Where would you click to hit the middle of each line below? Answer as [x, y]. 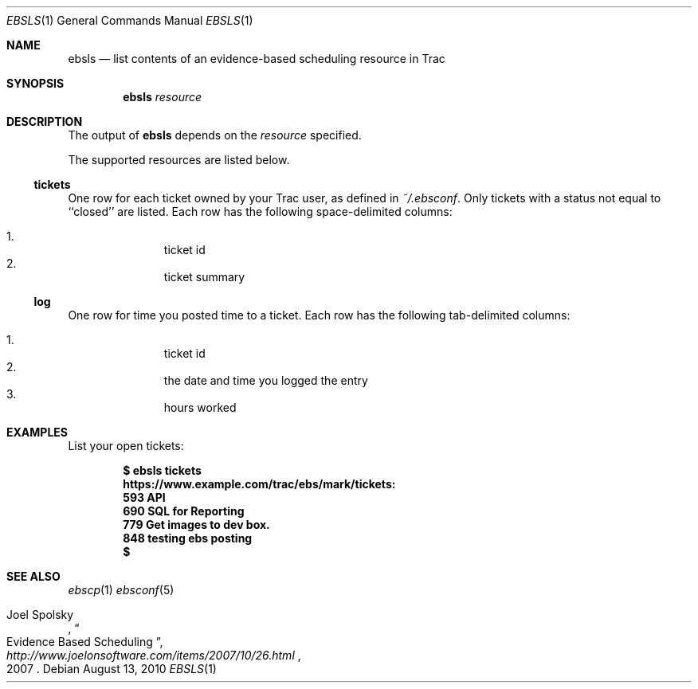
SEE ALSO [33, 576]
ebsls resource [163, 97]
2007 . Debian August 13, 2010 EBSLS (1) [112, 669]
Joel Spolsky [40, 615]
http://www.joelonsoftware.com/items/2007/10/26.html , [154, 655]
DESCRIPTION [45, 121]
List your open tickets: [126, 446]
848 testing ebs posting [188, 538]
